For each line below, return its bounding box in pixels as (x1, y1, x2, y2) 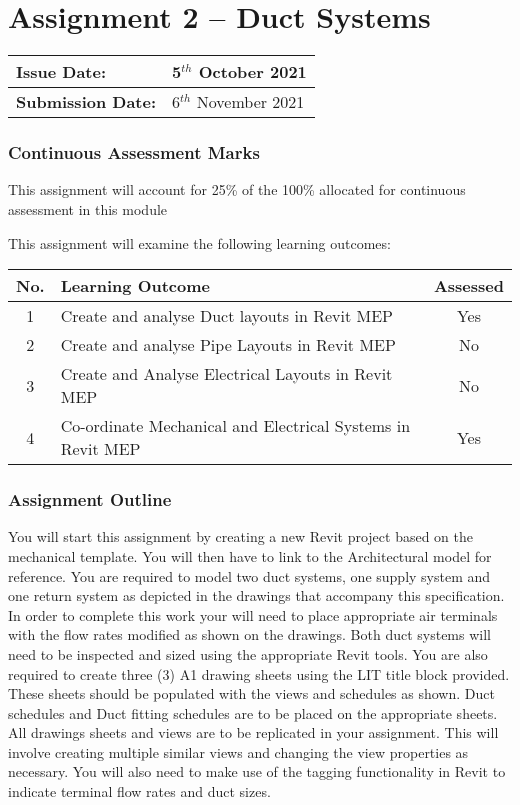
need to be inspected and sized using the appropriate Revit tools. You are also (8, 643, 488, 664)
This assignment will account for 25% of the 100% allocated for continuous (8, 179, 466, 200)
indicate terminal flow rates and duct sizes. (8, 781, 271, 802)
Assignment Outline (8, 487, 172, 512)
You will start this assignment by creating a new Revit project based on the (8, 526, 474, 547)
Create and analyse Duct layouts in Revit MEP (60, 304, 393, 328)
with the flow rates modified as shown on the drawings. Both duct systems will (8, 624, 491, 645)
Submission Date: (16, 90, 157, 114)
